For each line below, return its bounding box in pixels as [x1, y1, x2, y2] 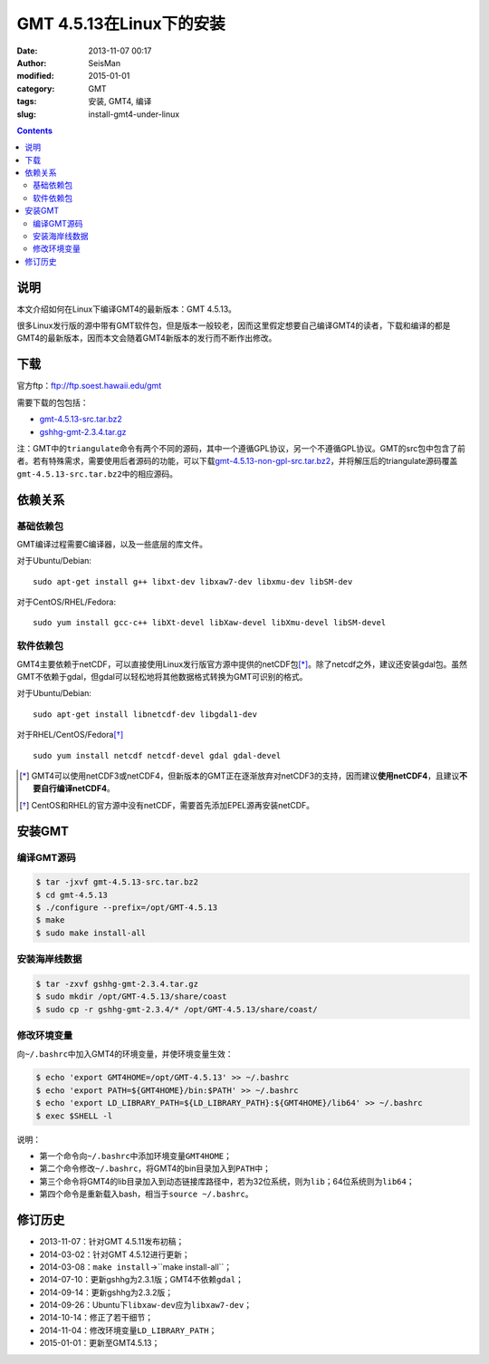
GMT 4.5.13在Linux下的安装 [16, 14, 225, 34]
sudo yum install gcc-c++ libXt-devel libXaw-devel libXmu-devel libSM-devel [33, 617, 387, 628]
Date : [16, 45, 38, 56]
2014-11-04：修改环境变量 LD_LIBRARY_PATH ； [39, 1324, 217, 1336]
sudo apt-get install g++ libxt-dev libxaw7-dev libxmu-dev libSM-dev [33, 576, 353, 586]
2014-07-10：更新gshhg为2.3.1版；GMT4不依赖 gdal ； [39, 1274, 244, 1285]
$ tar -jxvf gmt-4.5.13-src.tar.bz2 [35, 877, 199, 887]
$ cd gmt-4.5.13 [35, 889, 109, 900]
